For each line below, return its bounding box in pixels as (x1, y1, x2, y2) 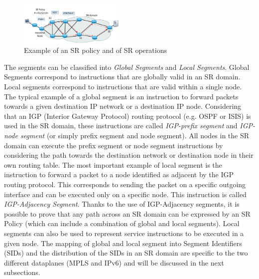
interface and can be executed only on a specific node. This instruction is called (4, 189, 247, 199)
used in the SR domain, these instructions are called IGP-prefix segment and (4, 120, 238, 131)
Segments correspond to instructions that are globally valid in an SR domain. (4, 71, 241, 82)
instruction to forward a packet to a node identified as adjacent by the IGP (4, 169, 234, 180)
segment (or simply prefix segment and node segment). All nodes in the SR (20, 130, 250, 140)
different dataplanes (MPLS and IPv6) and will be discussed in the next (4, 257, 224, 268)
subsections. (4, 267, 40, 278)
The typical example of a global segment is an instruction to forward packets (4, 91, 239, 101)
